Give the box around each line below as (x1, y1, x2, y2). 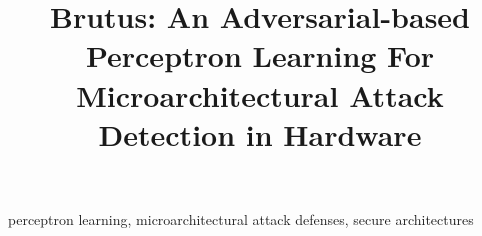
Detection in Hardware (98, 113, 422, 154)
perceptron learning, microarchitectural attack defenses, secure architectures (8, 208, 474, 229)
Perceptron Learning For (85, 35, 435, 76)
